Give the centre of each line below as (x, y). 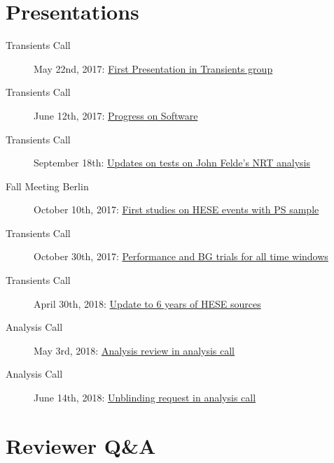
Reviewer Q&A (81, 445)
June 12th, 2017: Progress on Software (116, 115)
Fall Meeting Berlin (47, 186)
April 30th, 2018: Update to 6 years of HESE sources (147, 303)
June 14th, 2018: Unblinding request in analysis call (145, 398)
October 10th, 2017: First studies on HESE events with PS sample (176, 209)
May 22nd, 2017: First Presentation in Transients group (153, 68)
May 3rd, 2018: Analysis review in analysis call (134, 350)
